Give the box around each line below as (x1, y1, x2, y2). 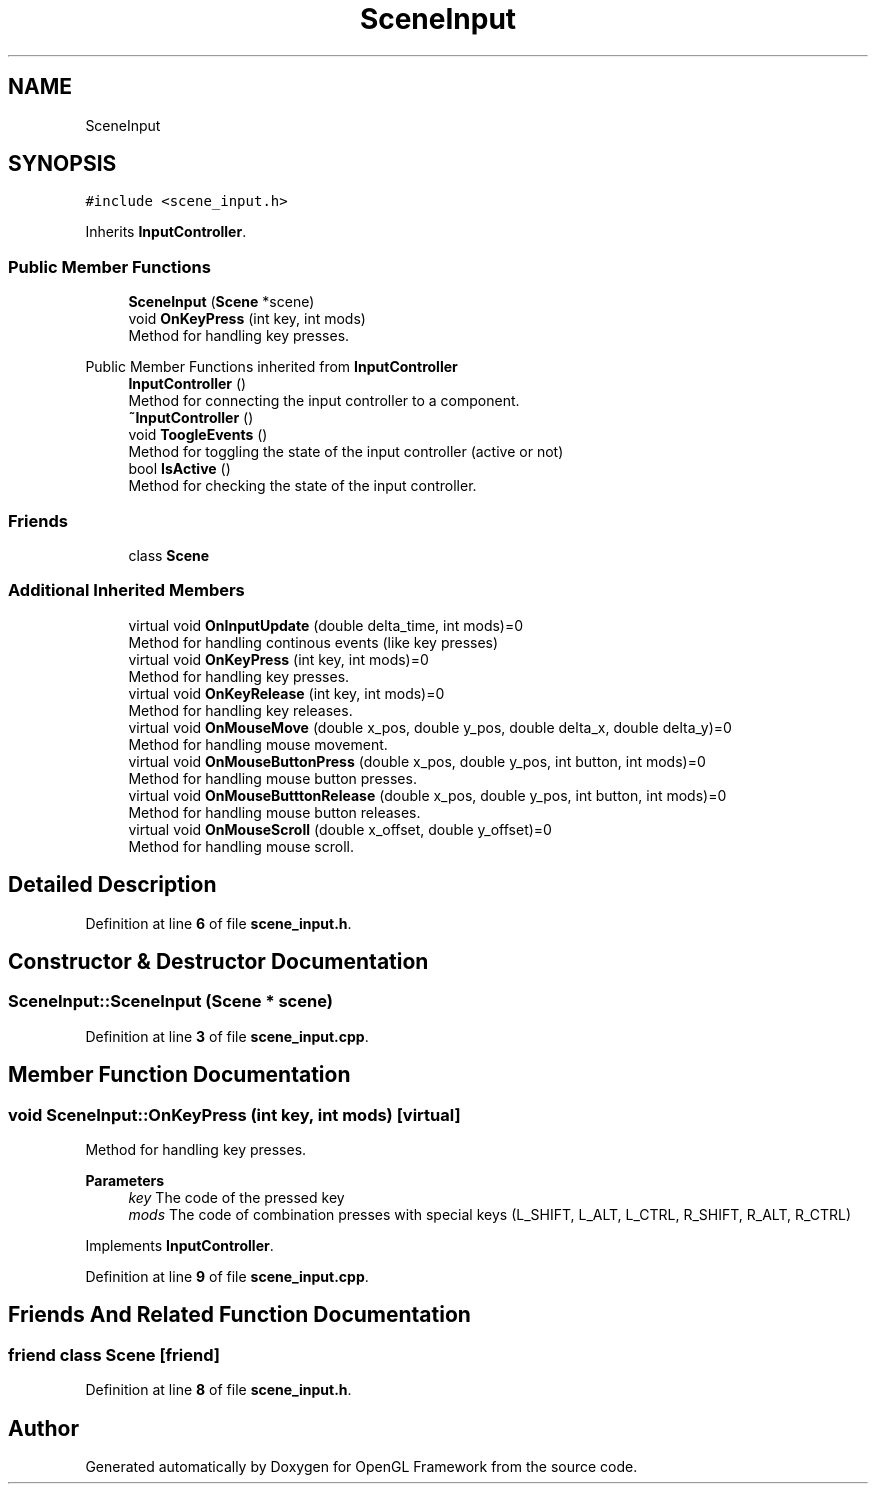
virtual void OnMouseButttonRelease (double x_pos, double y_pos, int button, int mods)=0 (128, 786, 727, 804)
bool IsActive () (128, 460, 231, 478)
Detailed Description (8, 872, 217, 898)
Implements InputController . (85, 1236, 274, 1254)
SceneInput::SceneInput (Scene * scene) (8, 991, 333, 1012)
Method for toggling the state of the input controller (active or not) (128, 443, 564, 461)
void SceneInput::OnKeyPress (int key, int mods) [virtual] (8, 1104, 461, 1125)
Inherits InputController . (85, 223, 247, 241)
